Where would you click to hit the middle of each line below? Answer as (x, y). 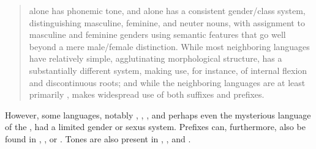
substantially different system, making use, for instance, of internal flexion (168, 70)
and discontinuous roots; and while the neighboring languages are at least (167, 82)
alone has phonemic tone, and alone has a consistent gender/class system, (167, 10)
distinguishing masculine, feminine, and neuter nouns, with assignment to (167, 22)
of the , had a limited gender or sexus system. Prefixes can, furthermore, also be (155, 127)
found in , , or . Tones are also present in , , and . (98, 138)
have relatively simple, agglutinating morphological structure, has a (156, 58)
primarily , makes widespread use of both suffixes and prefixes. (147, 94)
